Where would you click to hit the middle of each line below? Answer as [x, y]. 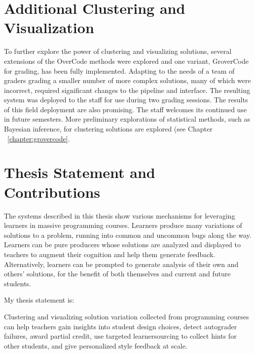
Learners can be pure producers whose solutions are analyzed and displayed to [123, 244]
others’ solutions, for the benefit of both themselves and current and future [117, 274]
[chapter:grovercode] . [39, 138]
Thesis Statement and [80, 172]
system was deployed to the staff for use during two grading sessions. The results [126, 100]
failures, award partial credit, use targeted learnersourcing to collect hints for [120, 336]
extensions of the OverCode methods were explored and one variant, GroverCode [126, 61]
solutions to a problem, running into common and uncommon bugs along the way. [128, 235]
